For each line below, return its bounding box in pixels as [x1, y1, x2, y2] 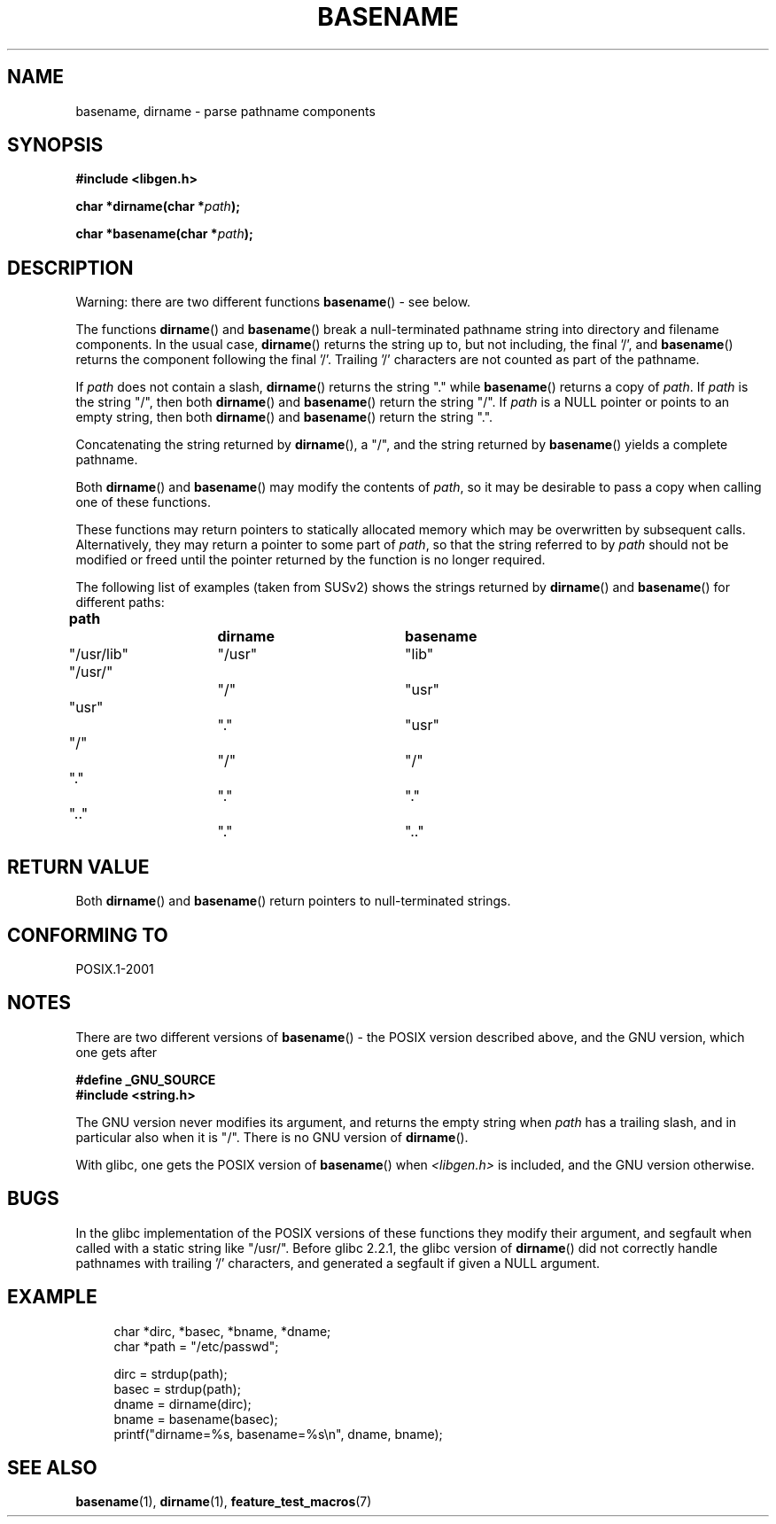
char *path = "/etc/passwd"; [113, 1338, 279, 1354]
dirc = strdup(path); [113, 1365, 228, 1381]
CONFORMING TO [7, 923, 168, 946]
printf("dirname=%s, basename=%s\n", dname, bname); [113, 1426, 443, 1442]
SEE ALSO [7, 1456, 97, 1479]
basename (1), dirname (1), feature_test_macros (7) [75, 1494, 372, 1510]
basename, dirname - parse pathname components [75, 103, 376, 119]
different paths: [75, 595, 165, 610]
